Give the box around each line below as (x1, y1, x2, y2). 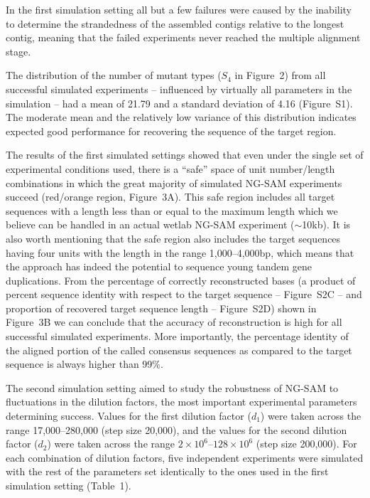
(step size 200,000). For (256, 436, 357, 451)
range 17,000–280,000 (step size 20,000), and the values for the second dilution (6, 422, 347, 437)
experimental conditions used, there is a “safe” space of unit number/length (6, 161, 335, 176)
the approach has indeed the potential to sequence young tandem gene (6, 259, 312, 274)
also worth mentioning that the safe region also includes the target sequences (6, 231, 341, 245)
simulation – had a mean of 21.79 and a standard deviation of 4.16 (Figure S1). (6, 95, 353, 110)
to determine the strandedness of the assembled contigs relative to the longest (6, 16, 344, 31)
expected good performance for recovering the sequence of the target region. (6, 123, 337, 138)
